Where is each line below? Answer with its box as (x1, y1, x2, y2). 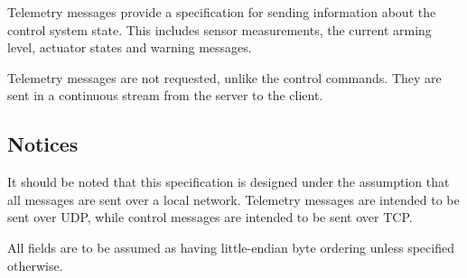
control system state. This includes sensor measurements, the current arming (7, 20, 432, 39)
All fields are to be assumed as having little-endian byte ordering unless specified (7, 237, 454, 256)
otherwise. (7, 255, 63, 274)
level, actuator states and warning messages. (7, 38, 252, 57)
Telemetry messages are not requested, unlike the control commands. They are (7, 68, 442, 87)
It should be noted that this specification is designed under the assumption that (7, 172, 450, 191)
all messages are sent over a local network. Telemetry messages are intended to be (7, 190, 460, 208)
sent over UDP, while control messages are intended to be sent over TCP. (7, 208, 413, 227)
